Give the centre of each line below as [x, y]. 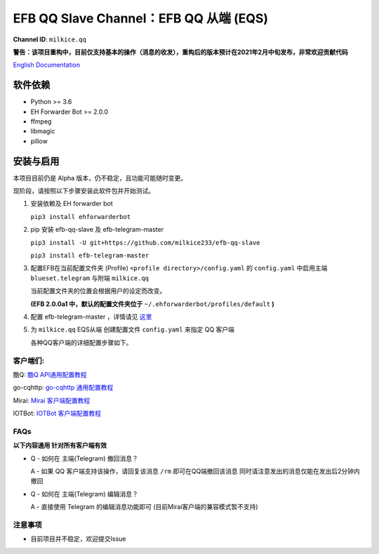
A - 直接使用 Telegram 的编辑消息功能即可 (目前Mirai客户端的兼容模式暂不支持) [145, 507]
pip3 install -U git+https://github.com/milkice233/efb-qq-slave [145, 243]
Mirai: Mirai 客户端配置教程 [52, 400]
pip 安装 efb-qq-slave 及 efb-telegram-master [97, 230]
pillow [39, 141]
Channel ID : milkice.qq [50, 39]
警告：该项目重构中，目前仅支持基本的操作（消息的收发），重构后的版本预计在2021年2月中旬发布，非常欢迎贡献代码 [180, 52]
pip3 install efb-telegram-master [90, 256]
